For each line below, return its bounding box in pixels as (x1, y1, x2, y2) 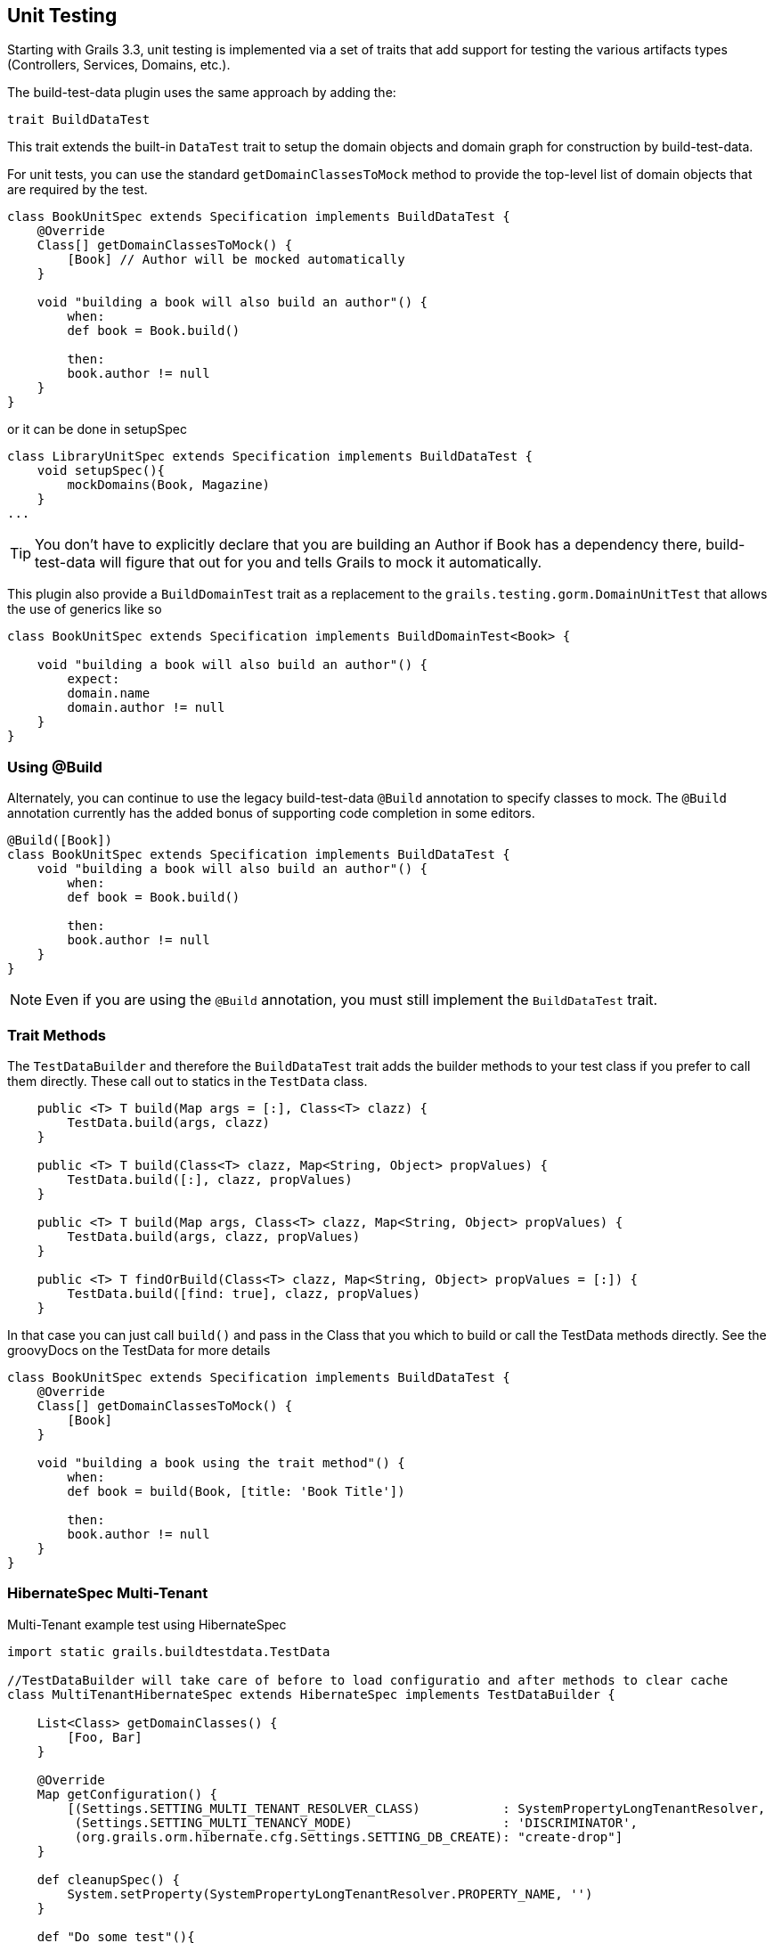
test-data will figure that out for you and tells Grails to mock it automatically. (35, 553, 542, 572)
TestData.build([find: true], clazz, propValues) (67, 1286, 420, 1301)
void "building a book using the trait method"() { (37, 1455, 405, 1470)
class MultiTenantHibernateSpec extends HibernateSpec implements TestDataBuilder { (7, 1686, 615, 1702)
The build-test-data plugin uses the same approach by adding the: (7, 85, 396, 101)
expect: (67, 672, 120, 687)
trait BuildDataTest (7, 112, 151, 127)
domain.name (67, 686, 151, 701)
